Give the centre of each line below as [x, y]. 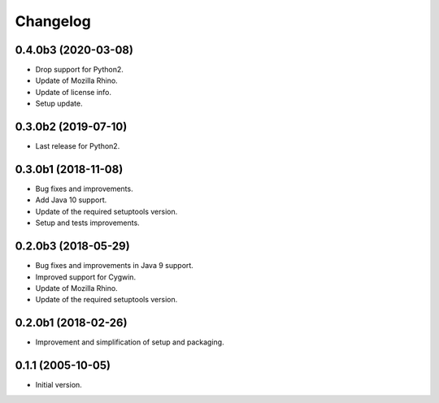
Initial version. [59, 385]
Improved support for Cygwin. [86, 277]
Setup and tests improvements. [87, 223]
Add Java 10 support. [71, 200]
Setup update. [59, 104]
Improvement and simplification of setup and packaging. [130, 342]
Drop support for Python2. [79, 70]
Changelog [53, 21]
